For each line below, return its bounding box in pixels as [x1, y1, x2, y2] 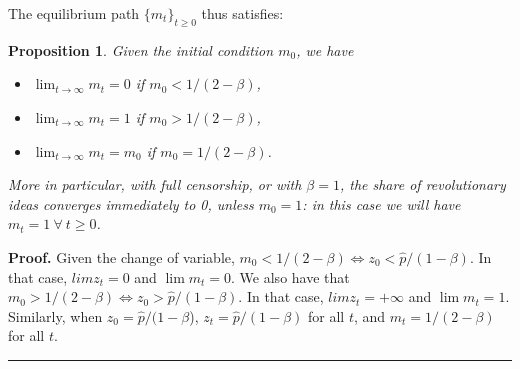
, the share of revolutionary [339, 174, 506, 195]
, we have [296, 39, 354, 60]
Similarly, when [8, 305, 103, 326]
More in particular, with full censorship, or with [8, 174, 302, 195]
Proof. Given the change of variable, [8, 246, 235, 267]
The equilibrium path [8, 3, 140, 23]
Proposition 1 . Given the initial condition [8, 39, 274, 60]
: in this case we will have [302, 193, 461, 214]
